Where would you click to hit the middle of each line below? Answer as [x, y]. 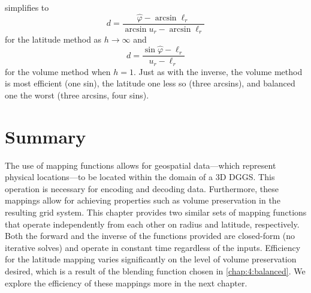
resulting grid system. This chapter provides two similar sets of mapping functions [156, 212]
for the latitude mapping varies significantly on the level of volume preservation [151, 259]
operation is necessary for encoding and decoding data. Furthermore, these [142, 188]
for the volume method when [58, 71]
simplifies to [27, 7]
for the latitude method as [53, 39]
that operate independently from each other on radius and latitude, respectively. [152, 224]
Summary [46, 136]
